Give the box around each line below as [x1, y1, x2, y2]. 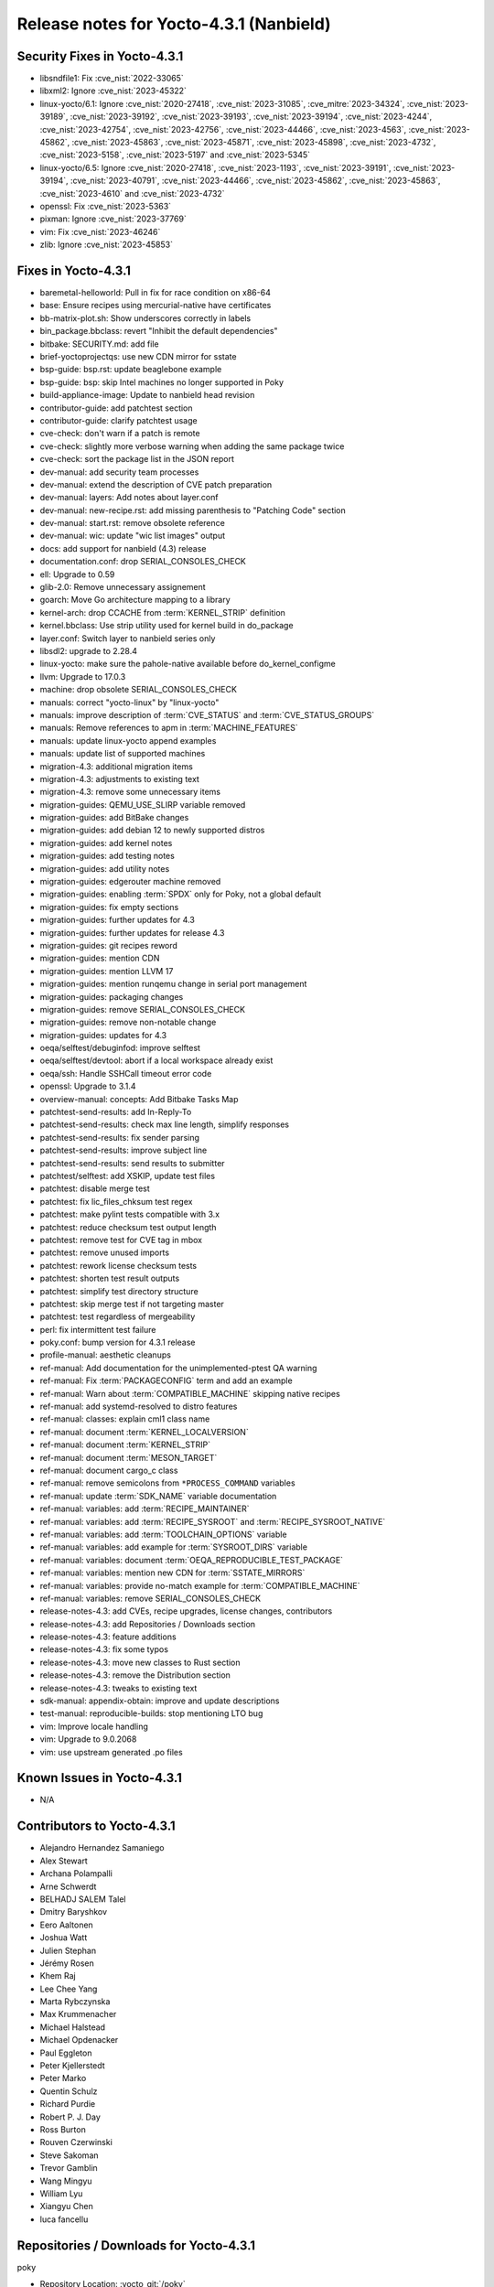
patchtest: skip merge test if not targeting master [39, 1298, 224, 1309]
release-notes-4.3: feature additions [39, 1631, 177, 1642]
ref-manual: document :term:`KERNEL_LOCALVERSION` [39, 1426, 249, 1437]
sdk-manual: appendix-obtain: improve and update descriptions [39, 1695, 280, 1706]
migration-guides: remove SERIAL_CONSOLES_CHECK [39, 1004, 246, 1015]
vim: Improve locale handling [39, 1721, 148, 1732]
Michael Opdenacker [39, 2035, 119, 2045]
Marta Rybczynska [39, 1996, 111, 2007]
